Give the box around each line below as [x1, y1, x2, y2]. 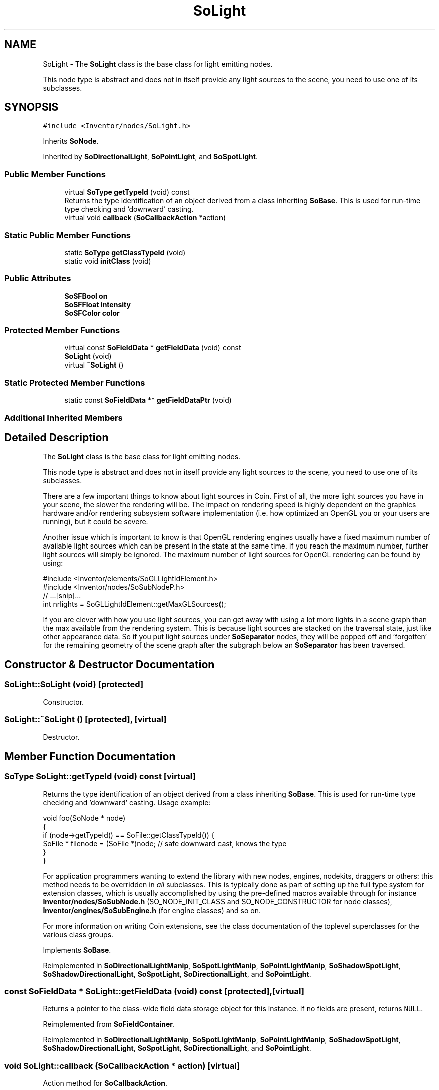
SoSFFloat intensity [64, 300, 131, 309]
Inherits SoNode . [43, 137, 99, 146]
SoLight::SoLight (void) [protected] [4, 679, 144, 690]
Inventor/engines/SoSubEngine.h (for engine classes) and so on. [43, 905, 261, 915]
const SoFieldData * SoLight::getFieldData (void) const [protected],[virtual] [4, 986, 304, 996]
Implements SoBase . [43, 945, 111, 954]
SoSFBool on [64, 291, 108, 300]
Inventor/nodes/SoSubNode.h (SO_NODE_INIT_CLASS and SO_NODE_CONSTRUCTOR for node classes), [43, 897, 392, 906]
